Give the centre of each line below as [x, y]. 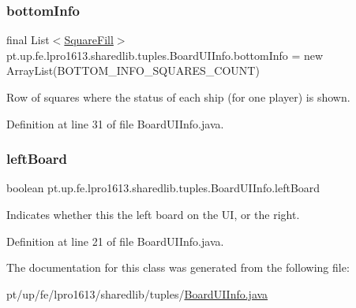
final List [28, 40]
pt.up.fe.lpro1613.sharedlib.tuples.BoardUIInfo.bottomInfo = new [165, 55]
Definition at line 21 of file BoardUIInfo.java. [115, 241]
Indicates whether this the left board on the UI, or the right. [153, 214]
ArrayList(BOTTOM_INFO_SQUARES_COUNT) [133, 71]
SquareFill [89, 40]
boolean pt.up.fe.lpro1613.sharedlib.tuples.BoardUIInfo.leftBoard [163, 188]
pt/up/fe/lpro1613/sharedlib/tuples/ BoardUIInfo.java [137, 293]
